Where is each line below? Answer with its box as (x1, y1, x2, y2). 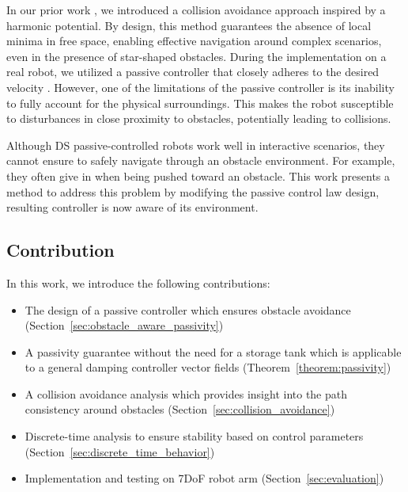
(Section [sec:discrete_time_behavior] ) (25, 443, 215, 460)
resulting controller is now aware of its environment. (6, 199, 259, 215)
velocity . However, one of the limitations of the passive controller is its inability (6, 78, 395, 95)
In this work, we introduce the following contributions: (6, 274, 270, 291)
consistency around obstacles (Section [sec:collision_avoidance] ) (25, 401, 335, 418)
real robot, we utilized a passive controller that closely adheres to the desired (6, 63, 380, 80)
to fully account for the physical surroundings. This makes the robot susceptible (6, 94, 394, 111)
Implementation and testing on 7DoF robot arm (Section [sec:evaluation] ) (25, 470, 384, 486)
